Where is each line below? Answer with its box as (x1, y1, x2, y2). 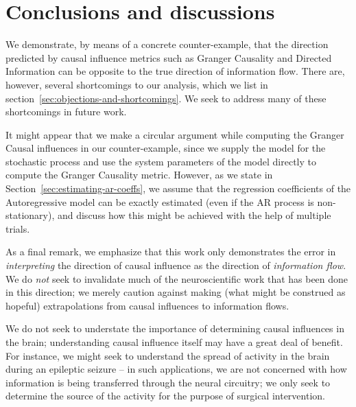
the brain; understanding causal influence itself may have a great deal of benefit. (5, 335, 343, 349)
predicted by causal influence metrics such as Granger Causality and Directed (5, 50, 332, 65)
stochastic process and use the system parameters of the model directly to (5, 154, 316, 168)
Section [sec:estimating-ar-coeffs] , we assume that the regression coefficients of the (5, 181, 351, 196)
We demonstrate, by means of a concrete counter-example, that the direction (5, 37, 329, 51)
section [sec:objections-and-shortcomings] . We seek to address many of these (5, 91, 327, 105)
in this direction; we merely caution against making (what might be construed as (5, 285, 346, 299)
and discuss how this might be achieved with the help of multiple (57, 208, 331, 222)
